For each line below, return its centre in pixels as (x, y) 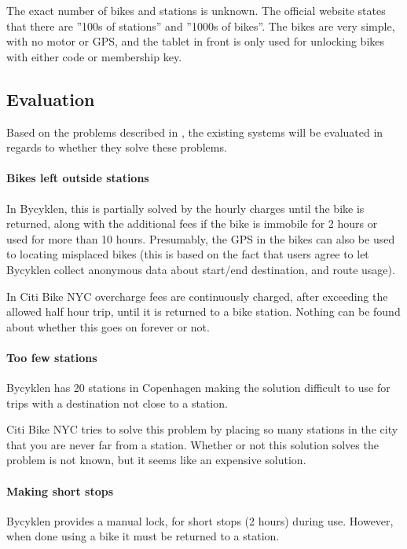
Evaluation (51, 99)
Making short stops (60, 490)
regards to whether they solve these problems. (117, 147)
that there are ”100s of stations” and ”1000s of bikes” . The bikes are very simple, (201, 26)
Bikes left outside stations (78, 178)
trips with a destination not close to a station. (117, 403)
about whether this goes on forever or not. (108, 326)
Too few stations (52, 357)
